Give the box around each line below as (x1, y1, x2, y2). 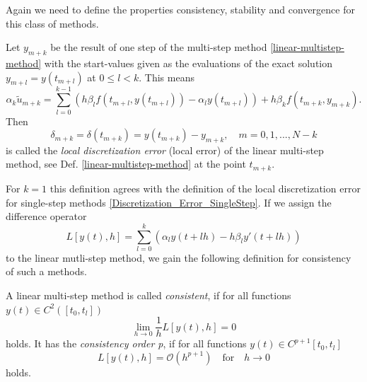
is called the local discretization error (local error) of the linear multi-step (6, 142, 324, 157)
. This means (139, 69, 194, 84)
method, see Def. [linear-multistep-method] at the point (6, 156, 246, 171)
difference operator (6, 209, 87, 224)
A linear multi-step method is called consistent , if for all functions (6, 288, 291, 303)
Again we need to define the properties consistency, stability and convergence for (6, 2, 355, 16)
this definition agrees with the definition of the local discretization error (49, 180, 361, 195)
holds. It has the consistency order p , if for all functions (6, 336, 247, 351)
